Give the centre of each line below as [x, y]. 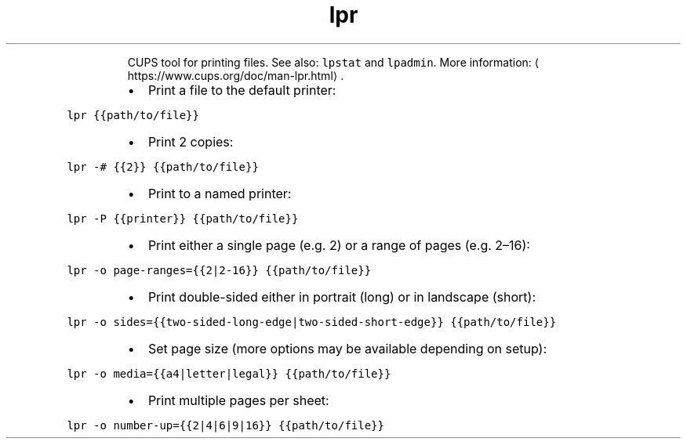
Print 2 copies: [191, 141]
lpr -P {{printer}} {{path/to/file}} [183, 218]
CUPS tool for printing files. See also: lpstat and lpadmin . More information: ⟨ [333, 62]
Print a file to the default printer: [242, 90]
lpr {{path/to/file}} [133, 115]
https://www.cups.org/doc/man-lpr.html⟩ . [236, 75]
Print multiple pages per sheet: [238, 400]
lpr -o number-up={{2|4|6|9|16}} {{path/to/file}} [225, 425]
